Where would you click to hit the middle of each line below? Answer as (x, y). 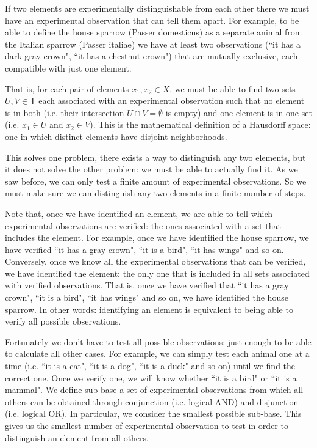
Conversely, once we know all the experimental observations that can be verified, (155, 261)
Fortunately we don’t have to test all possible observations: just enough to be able (158, 341)
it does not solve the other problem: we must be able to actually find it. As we (151, 169)
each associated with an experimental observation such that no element (172, 101)
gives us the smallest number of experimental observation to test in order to (147, 425)
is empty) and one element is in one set (239, 112)
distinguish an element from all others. (77, 437)
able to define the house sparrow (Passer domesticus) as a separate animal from (154, 32)
